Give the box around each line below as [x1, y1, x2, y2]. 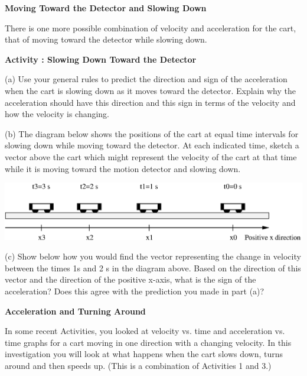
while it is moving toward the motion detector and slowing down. [5, 162, 241, 174]
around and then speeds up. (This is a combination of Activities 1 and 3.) [5, 359, 272, 372]
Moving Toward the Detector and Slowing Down [5, 2, 207, 14]
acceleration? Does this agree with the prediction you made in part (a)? [5, 285, 264, 297]
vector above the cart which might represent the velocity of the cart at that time [5, 150, 297, 163]
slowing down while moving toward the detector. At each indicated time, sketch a [5, 139, 299, 151]
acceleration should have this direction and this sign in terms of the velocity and [5, 96, 296, 108]
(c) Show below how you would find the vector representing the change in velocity [5, 250, 301, 262]
